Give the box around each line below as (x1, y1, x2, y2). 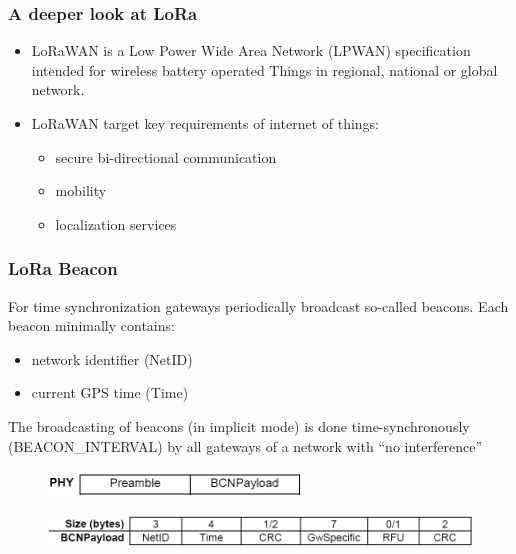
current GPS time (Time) (31, 382, 189, 403)
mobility (55, 180, 107, 201)
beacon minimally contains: (8, 315, 175, 336)
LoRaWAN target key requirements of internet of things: (31, 113, 379, 133)
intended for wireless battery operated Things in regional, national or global (31, 59, 498, 80)
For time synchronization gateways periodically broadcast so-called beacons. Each (8, 295, 509, 316)
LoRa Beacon (8, 256, 118, 281)
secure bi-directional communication (55, 146, 277, 167)
